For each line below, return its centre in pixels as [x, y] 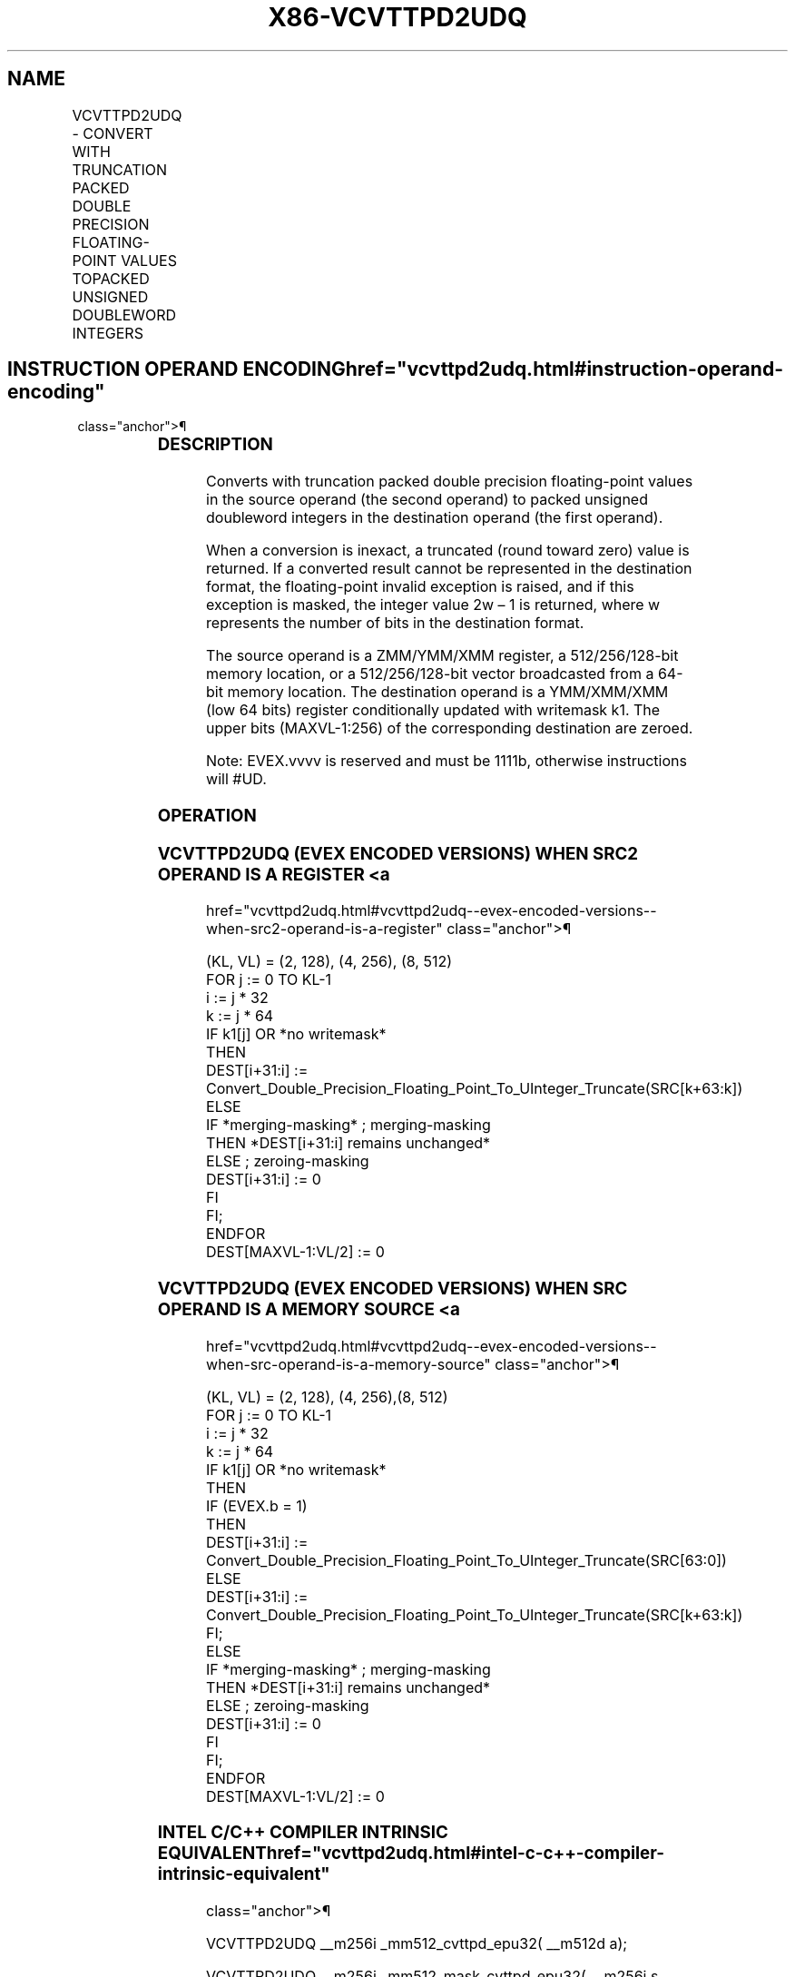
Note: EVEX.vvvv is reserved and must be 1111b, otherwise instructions [447, 761]
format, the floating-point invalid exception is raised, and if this [420, 587]
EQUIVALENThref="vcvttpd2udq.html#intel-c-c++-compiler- [411, 1854]
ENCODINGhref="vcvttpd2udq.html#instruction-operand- [513, 369]
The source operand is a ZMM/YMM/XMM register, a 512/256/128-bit [442, 656]
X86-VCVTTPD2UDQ [397, 17]
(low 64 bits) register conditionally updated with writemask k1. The [433, 710]
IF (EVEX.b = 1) [257, 1505]
